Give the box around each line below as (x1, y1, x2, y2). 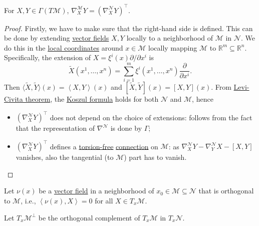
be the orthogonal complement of (38, 212, 140, 222)
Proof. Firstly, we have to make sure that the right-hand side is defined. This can (4, 23, 253, 33)
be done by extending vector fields (4, 33, 109, 43)
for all (95, 195, 113, 205)
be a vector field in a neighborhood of (39, 185, 154, 196)
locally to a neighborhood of (126, 33, 213, 43)
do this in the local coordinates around (4, 42, 123, 53)
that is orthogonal (198, 185, 254, 196)
